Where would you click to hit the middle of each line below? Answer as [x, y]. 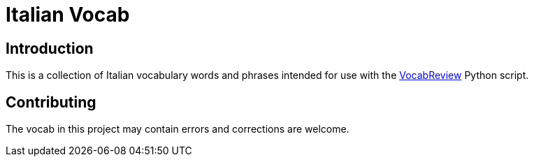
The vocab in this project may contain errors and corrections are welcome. [178, 129]
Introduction [50, 48]
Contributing [51, 102]
